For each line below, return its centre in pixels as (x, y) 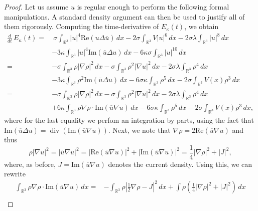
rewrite (15, 174)
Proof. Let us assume (36, 7)
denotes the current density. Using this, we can (180, 164)
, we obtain (202, 26)
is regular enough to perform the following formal (153, 7)
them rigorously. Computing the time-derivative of (82, 26)
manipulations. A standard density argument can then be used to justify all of (124, 16)
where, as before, (30, 164)
